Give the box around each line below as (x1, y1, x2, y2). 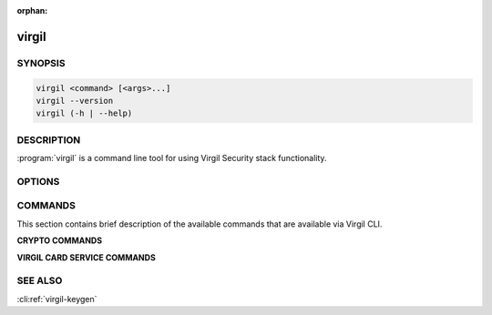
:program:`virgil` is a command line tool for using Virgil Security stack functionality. (16, 153, 327, 164)
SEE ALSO (16, 274, 63, 287)
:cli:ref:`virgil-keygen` (16, 293, 97, 304)
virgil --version (36, 96, 114, 106)
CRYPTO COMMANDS (16, 235, 103, 246)
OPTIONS (16, 175, 60, 188)
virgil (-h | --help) (36, 108, 133, 118)
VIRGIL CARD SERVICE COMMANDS (16, 251, 157, 263)
